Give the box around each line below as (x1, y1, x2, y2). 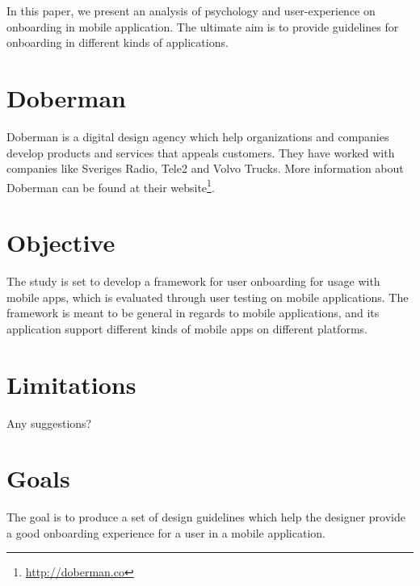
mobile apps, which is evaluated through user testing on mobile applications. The (6, 288, 409, 305)
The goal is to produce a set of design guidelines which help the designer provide (6, 509, 405, 525)
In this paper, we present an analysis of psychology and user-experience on (6, 2, 376, 19)
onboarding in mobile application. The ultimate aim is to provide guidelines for (6, 18, 399, 35)
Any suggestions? (6, 414, 92, 431)
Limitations (6, 367, 136, 400)
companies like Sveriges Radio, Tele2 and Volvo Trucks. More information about (6, 160, 404, 177)
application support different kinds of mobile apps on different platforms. (6, 320, 367, 337)
